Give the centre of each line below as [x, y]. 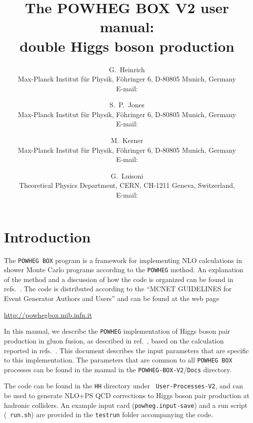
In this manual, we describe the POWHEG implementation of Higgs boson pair [117, 331]
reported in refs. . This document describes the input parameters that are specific [126, 350]
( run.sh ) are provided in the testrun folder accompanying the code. [108, 414]
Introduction [47, 236]
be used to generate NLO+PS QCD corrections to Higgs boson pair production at [127, 395]
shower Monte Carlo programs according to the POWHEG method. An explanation [124, 270]
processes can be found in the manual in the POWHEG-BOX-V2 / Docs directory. [118, 369]
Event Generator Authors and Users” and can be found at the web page [112, 298]
